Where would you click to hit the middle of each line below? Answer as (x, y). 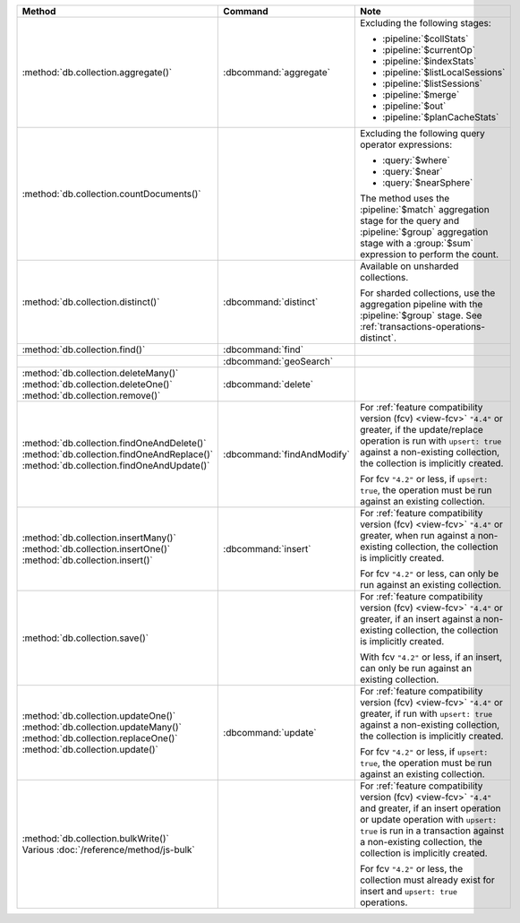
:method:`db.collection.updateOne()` (99, 716)
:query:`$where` (416, 160)
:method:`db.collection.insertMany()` (99, 538)
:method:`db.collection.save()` (85, 638)
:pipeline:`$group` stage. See (421, 315)
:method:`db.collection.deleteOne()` (98, 384)
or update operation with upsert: (428, 819)
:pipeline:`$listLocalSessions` (443, 72)
